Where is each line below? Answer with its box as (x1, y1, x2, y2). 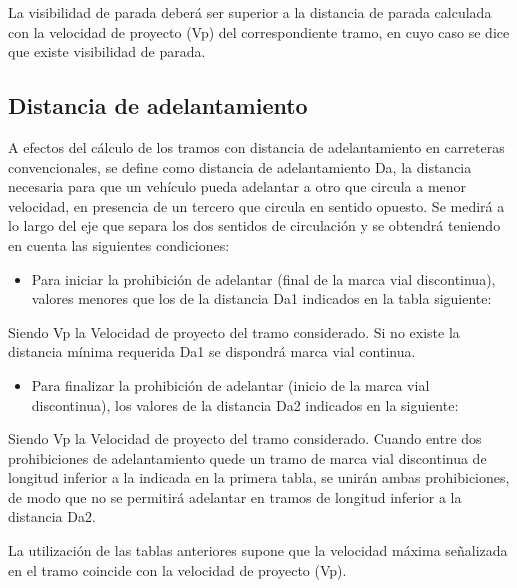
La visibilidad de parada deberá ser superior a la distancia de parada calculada (8, 2, 492, 22)
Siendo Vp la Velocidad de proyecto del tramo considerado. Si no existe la (8, 321, 460, 342)
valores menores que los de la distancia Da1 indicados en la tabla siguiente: (31, 288, 492, 309)
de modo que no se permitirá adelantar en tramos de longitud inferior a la (8, 486, 462, 507)
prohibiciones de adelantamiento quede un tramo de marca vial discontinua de (8, 447, 487, 468)
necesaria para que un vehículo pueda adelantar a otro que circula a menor (8, 176, 467, 197)
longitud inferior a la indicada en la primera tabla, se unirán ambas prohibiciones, (8, 467, 510, 488)
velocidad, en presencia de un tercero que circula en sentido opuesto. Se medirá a (8, 195, 505, 216)
